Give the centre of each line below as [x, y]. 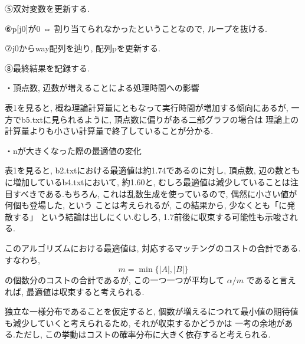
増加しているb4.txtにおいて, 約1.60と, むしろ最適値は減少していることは [151, 181]
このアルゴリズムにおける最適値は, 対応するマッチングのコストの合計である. [153, 248]
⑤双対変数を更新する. [47, 8]
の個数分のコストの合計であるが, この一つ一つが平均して [114, 280]
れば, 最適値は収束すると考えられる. [75, 291]
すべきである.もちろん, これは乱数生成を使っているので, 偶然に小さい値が [155, 193]
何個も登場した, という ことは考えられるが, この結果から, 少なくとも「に [146, 205]
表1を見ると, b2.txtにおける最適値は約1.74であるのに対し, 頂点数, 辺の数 [144, 170]
